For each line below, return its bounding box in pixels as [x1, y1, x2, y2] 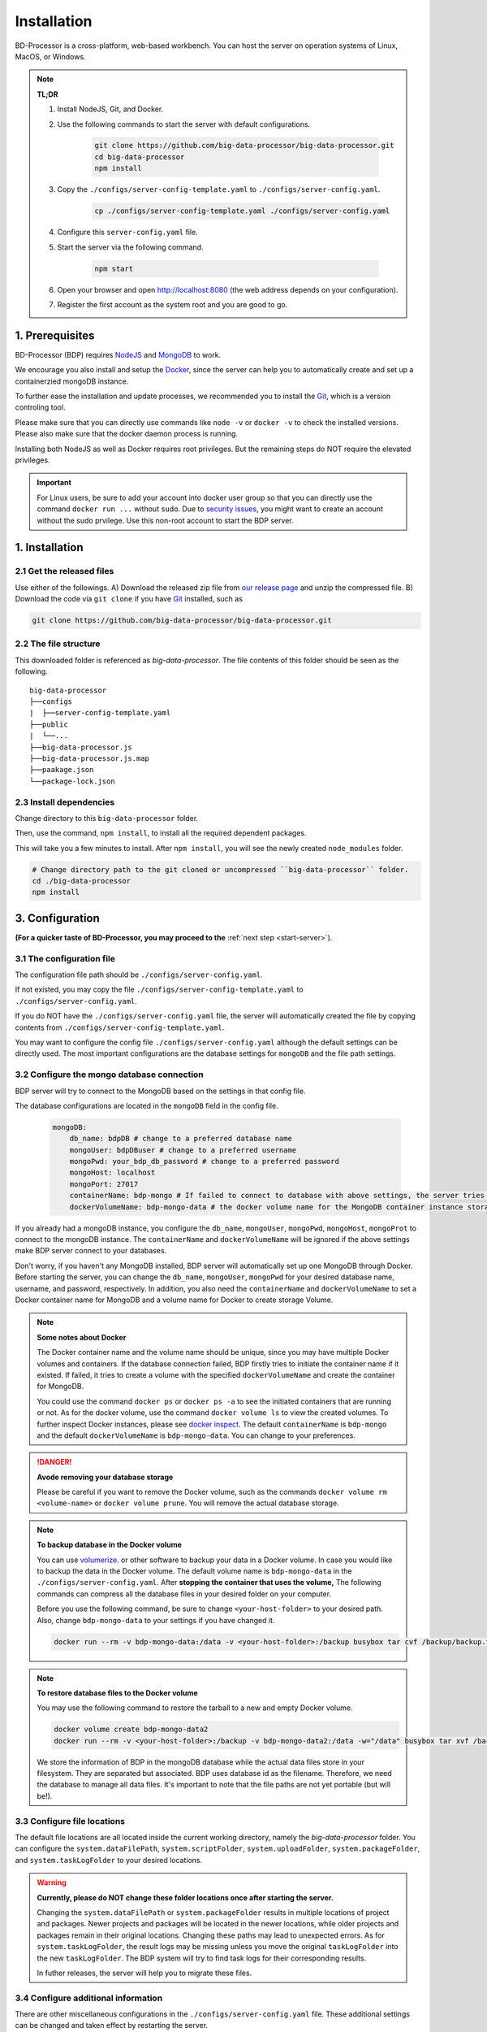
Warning [37, 1878, 67, 1887]
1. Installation [15, 541, 84, 554]
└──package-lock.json [29, 776, 115, 786]
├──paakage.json [29, 765, 94, 775]
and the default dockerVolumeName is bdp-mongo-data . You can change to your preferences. [37, 1431, 356, 1440]
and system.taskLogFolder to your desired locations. [15, 1855, 203, 1865]
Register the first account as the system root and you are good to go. [57, 299, 288, 309]
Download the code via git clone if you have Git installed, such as [15, 594, 243, 604]
